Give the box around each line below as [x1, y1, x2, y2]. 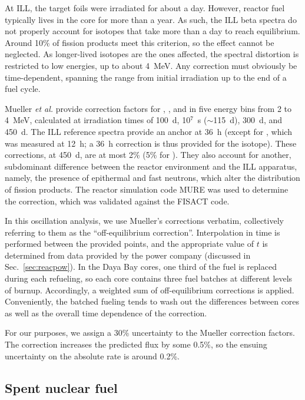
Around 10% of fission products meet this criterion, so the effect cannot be [5, 36, 274, 48]
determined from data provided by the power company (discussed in [5, 249, 251, 261]
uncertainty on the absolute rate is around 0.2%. [5, 349, 180, 362]
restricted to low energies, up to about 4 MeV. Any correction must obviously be [5, 59, 297, 71]
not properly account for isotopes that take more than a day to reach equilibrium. [5, 25, 300, 37]
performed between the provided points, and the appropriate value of [5, 237, 254, 250]
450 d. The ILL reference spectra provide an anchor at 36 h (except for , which [5, 125, 292, 137]
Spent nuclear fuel [5, 378, 118, 396]
